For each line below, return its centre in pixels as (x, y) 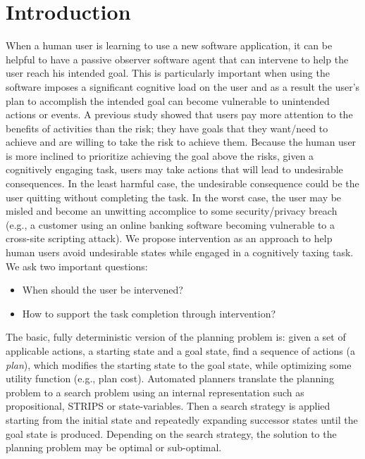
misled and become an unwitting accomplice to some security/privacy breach (172, 211)
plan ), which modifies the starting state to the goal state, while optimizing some (179, 364)
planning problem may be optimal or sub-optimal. (114, 447)
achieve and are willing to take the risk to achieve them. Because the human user (181, 142)
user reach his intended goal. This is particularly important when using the (168, 73)
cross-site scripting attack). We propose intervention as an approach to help (169, 238)
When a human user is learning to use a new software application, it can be (169, 45)
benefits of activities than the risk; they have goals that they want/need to (167, 128)
